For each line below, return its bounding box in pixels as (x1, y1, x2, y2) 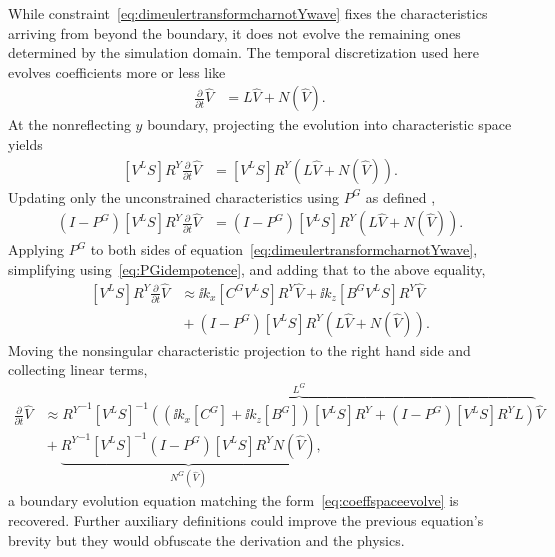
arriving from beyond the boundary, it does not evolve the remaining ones (8, 22, 461, 43)
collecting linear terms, (8, 359, 148, 380)
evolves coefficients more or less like (8, 61, 226, 82)
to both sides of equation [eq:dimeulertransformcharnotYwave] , (90, 239, 478, 260)
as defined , (365, 186, 436, 207)
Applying (8, 239, 65, 260)
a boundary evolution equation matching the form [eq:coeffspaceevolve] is (8, 490, 459, 511)
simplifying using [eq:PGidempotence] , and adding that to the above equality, (8, 258, 486, 279)
